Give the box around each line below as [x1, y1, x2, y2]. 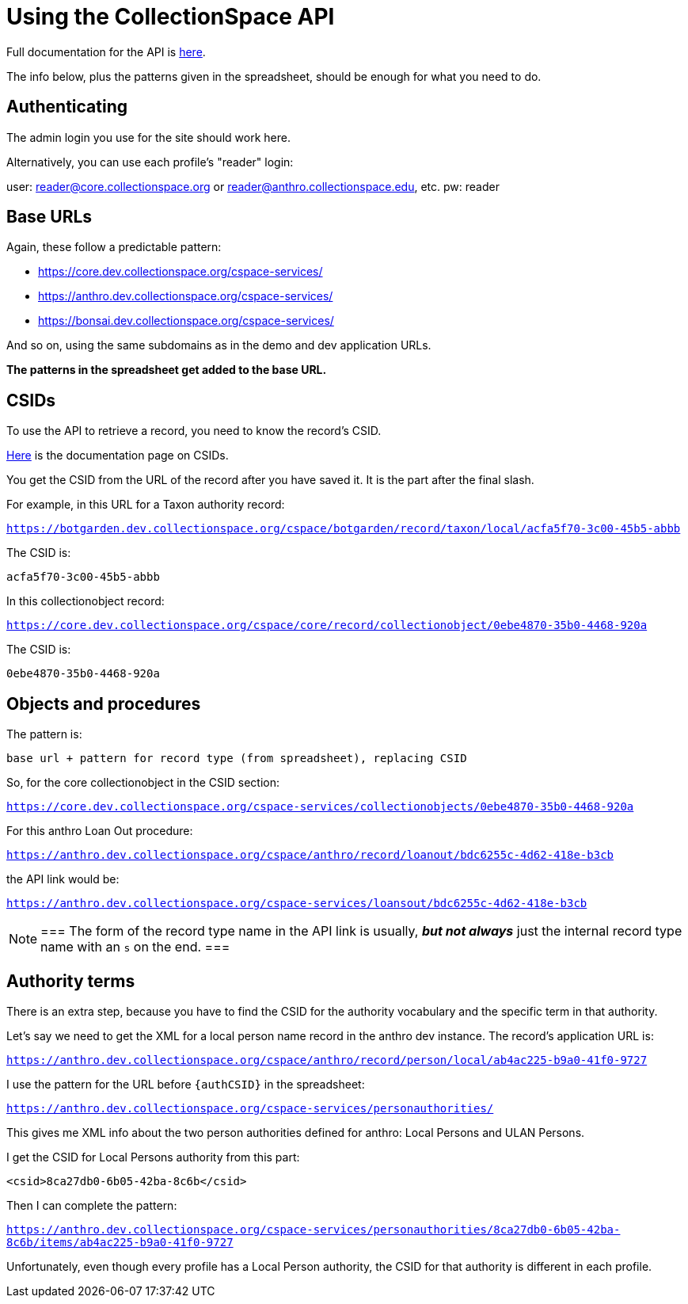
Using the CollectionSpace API [6, 3, 335, 30]
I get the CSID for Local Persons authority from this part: [6, 1150, 300, 1164]
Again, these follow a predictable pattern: [6, 240, 222, 254]
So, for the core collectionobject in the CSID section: [6, 776, 280, 790]
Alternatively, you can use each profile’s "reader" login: [6, 154, 294, 169]
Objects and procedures [6, 693, 201, 714]
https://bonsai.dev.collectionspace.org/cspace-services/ [38, 314, 334, 328]
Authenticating [6, 97, 128, 117]
